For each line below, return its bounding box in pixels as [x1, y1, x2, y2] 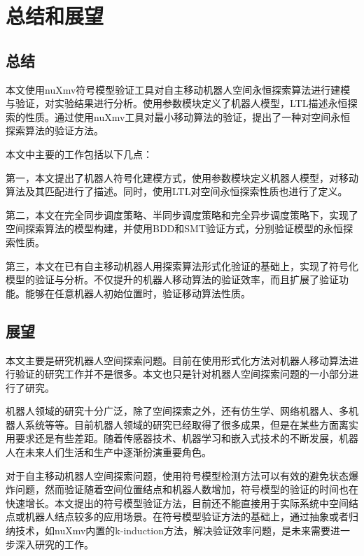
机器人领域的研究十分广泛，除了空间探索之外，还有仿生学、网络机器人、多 [6, 404, 349, 418]
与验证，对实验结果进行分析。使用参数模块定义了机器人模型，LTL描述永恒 [6, 96, 348, 111]
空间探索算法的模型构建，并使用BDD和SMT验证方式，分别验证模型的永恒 [6, 221, 344, 236]
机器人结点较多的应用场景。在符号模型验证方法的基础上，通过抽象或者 [24, 509, 349, 524]
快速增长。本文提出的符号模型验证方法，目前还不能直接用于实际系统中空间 [6, 495, 349, 510]
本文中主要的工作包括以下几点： [6, 146, 153, 161]
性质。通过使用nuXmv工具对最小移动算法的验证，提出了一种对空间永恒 [24, 109, 351, 124]
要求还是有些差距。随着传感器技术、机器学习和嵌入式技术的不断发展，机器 [15, 431, 358, 445]
